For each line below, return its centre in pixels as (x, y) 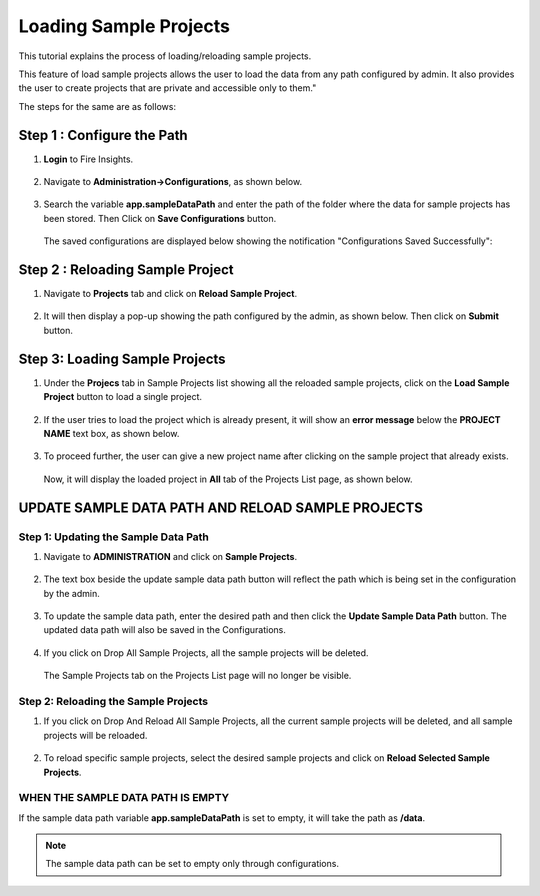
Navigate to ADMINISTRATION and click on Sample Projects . (170, 556)
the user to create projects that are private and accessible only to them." (167, 88)
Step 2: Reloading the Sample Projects (113, 701)
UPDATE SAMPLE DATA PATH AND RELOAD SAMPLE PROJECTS (221, 507)
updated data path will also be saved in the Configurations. (165, 630)
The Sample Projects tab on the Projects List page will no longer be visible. (197, 676)
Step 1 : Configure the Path (103, 135)
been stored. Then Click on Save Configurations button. (160, 218)
